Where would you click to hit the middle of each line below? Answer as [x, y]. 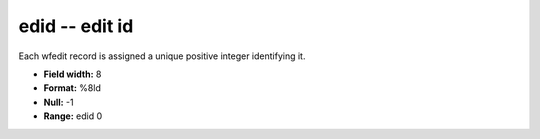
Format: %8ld [72, 88]
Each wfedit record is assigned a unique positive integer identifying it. [162, 56]
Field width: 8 [72, 74]
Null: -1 [58, 102]
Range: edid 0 [73, 116]
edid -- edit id [76, 26]
